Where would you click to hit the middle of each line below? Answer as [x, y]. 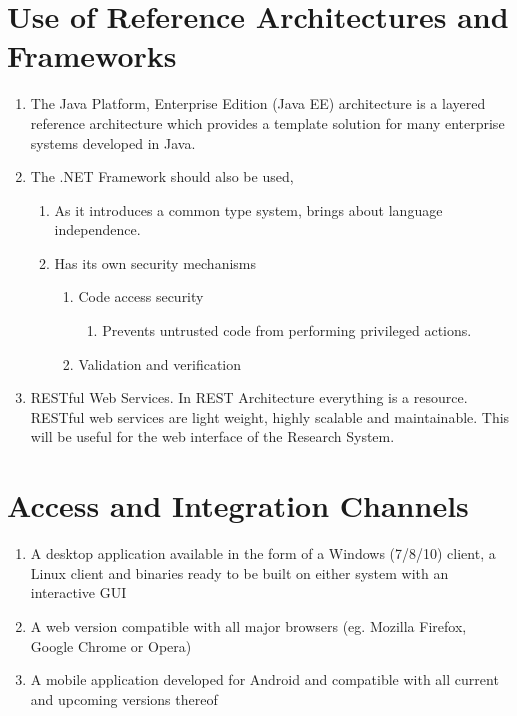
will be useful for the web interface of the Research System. [212, 436]
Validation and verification [160, 363]
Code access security [141, 296]
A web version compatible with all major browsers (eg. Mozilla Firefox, [248, 625]
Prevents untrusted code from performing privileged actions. [287, 330]
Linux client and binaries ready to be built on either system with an [239, 572]
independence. [97, 229]
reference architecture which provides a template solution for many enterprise [267, 122]
